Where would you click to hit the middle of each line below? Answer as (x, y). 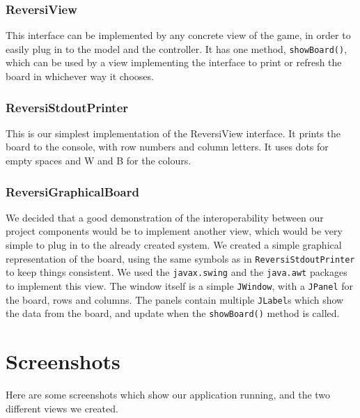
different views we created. (62, 408)
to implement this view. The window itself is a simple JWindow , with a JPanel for (179, 285)
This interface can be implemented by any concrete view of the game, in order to (178, 35)
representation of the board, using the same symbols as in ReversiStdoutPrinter (180, 258)
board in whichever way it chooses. (80, 76)
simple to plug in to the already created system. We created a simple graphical (174, 245)
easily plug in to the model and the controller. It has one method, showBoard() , (177, 48)
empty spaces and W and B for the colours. (99, 161)
